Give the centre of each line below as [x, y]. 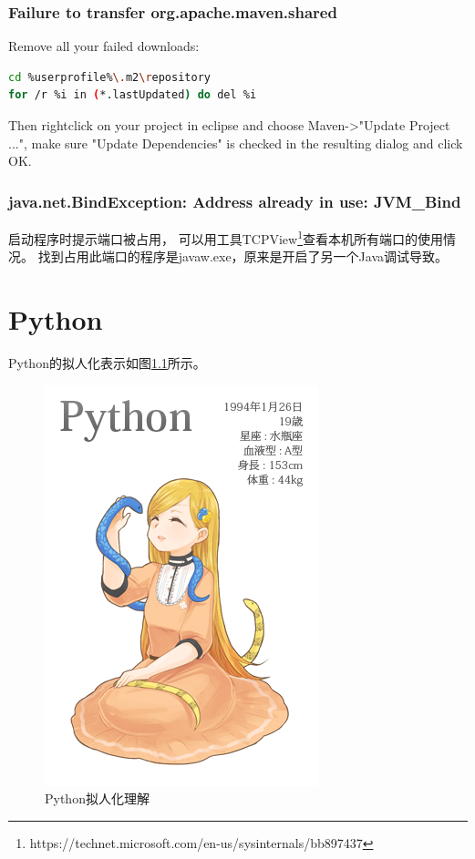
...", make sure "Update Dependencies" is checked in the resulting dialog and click [236, 143]
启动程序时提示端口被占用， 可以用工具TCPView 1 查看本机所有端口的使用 [226, 237]
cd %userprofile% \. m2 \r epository [109, 77]
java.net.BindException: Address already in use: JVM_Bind [235, 201]
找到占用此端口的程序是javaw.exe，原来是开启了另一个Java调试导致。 [243, 256]
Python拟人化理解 [97, 798]
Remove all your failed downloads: [104, 46]
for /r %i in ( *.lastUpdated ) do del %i [133, 95]
